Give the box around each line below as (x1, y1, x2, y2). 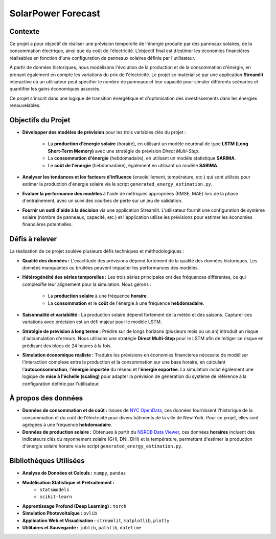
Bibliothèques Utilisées (9, 457, 85, 465)
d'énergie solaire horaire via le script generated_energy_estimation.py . (22, 443, 182, 450)
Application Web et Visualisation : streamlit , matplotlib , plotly (22, 517, 170, 524)
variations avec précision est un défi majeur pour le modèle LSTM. (22, 319, 162, 325)
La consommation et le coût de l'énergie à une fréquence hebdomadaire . (48, 300, 204, 306)
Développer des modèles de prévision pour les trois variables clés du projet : (22, 129, 186, 136)
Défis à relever (9, 235, 57, 243)
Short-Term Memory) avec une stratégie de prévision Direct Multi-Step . (48, 148, 200, 154)
